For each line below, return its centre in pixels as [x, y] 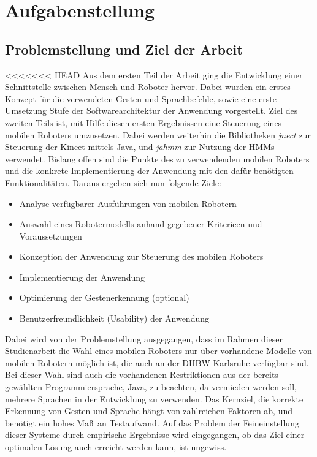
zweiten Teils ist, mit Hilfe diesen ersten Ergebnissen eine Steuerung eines [143, 122]
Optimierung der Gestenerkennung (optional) [104, 297]
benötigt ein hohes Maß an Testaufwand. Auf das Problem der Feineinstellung [152, 422]
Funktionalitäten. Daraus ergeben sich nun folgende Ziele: [113, 182]
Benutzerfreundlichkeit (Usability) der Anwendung [114, 318]
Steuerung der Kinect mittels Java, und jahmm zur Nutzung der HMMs [140, 147]
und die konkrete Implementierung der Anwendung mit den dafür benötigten [149, 171]
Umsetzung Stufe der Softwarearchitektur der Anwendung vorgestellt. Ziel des [151, 111]
